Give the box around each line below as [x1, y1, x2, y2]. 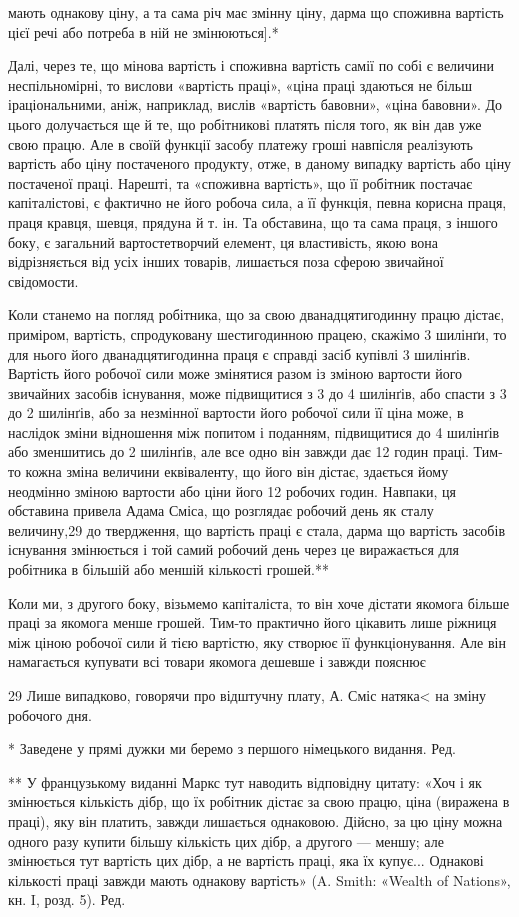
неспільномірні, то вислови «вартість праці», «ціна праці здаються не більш [8, 74, 473, 95]
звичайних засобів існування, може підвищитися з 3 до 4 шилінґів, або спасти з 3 [8, 382, 507, 403]
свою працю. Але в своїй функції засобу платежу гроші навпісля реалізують [8, 133, 473, 154]
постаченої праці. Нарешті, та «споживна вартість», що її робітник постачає [8, 172, 473, 193]
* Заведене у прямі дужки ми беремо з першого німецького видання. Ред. [8, 738, 456, 759]
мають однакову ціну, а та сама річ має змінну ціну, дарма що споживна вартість [8, 2, 504, 22]
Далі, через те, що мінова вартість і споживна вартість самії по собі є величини [8, 55, 495, 76]
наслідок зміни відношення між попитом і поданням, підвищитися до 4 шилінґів [8, 421, 500, 442]
